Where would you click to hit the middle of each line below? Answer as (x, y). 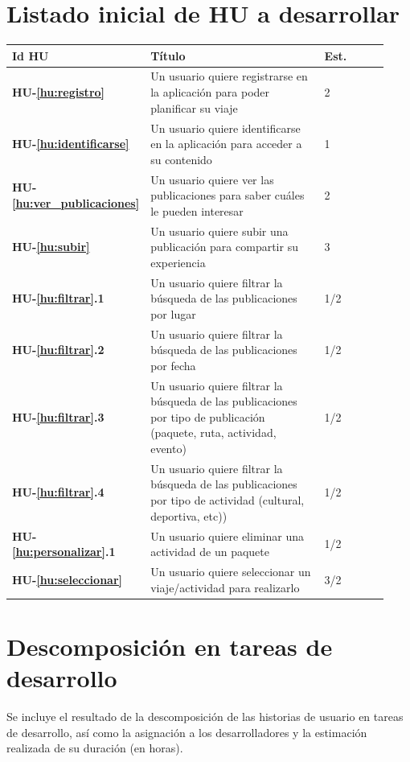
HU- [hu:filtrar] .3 (58, 416)
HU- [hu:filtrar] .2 (58, 350)
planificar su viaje (194, 107)
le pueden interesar (197, 210)
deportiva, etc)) (189, 515)
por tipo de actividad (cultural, (228, 500)
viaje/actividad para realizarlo (225, 587)
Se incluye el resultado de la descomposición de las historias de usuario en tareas (205, 716)
